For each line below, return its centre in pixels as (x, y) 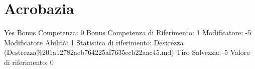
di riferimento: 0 (29, 62)
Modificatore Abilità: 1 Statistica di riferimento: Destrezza (94, 42)
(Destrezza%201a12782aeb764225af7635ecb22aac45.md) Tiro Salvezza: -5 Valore (127, 52)
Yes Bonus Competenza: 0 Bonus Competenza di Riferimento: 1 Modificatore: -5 (128, 32)
